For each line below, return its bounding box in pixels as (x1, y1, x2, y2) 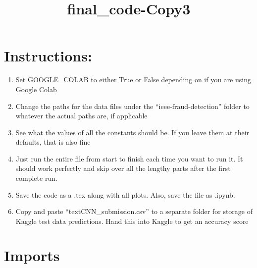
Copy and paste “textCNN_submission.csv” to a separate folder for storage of (15, 206, 253, 216)
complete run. (15, 173, 57, 183)
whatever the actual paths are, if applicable (15, 110, 148, 121)
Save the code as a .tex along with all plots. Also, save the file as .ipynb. (15, 189, 235, 200)
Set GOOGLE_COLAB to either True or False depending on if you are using (15, 74, 251, 85)
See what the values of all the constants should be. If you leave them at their (15, 127, 250, 137)
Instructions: (4, 46, 92, 66)
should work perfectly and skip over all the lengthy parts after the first (15, 163, 231, 173)
